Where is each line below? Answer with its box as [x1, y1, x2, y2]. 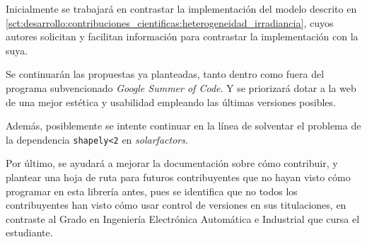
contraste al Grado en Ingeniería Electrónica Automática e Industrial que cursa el [6, 211, 360, 226]
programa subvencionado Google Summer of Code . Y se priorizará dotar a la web [6, 80, 356, 95]
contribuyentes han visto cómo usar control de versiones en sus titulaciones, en [6, 197, 346, 212]
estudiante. [6, 225, 53, 240]
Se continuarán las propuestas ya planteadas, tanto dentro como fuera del [6, 67, 325, 81]
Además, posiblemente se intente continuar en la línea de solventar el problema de [6, 118, 361, 133]
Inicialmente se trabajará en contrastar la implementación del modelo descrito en [6, 1, 357, 16]
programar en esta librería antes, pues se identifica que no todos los [6, 183, 298, 198]
